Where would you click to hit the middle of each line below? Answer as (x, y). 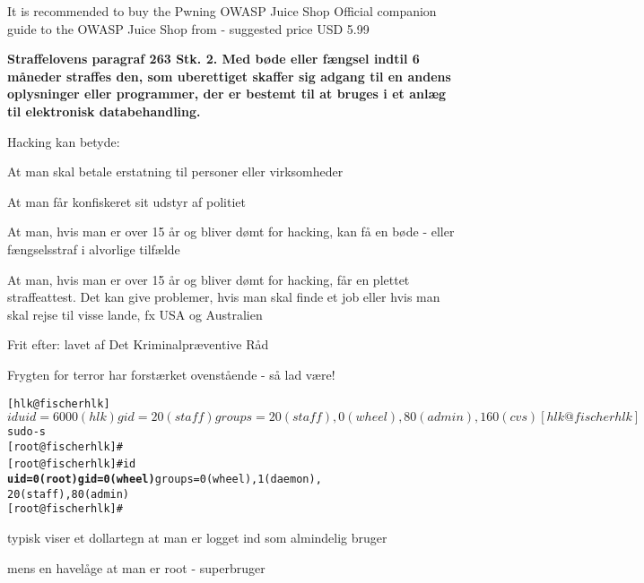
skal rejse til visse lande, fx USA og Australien (135, 314)
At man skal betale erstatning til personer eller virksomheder (175, 171)
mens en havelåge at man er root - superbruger (136, 567)
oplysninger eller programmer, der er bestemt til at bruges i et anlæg (227, 94)
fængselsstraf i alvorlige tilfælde (94, 249)
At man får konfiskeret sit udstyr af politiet (126, 201)
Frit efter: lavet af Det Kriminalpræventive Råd (138, 344)
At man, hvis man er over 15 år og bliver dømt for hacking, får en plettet (209, 279)
